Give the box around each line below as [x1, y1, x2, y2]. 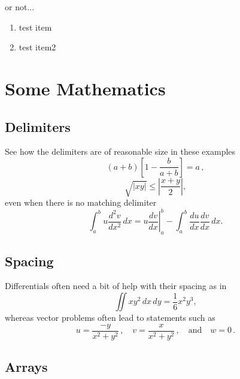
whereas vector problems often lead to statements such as [5, 311, 215, 324]
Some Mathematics [5, 76, 166, 100]
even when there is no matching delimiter [5, 196, 157, 209]
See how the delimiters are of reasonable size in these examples [5, 145, 236, 158]
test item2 [19, 41, 56, 53]
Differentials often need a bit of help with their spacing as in [5, 279, 227, 292]
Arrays [5, 357, 48, 376]
